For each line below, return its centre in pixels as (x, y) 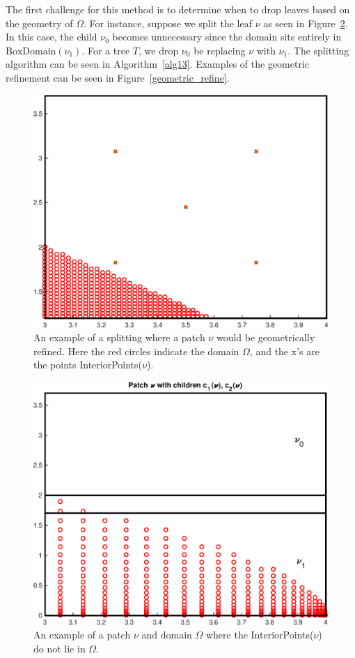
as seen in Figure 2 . (306, 23)
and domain (167, 635)
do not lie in (60, 648)
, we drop (158, 50)
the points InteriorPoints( (88, 365)
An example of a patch (82, 635)
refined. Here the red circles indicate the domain (136, 351)
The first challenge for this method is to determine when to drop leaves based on (178, 9)
